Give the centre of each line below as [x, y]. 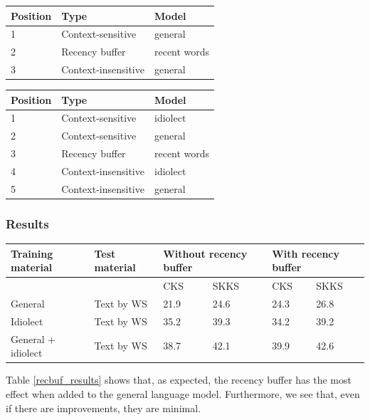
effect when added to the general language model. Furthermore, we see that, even [183, 393]
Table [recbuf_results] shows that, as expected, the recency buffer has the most [179, 380]
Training [32, 253]
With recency [306, 253]
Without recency [205, 253]
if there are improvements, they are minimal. [103, 408]
